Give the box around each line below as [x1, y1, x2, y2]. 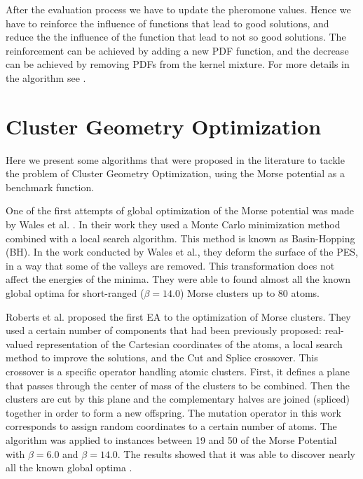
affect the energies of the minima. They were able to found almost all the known [6, 272, 351, 286]
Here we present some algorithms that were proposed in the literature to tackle [6, 152, 345, 167]
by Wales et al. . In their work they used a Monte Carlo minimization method [6, 217, 341, 232]
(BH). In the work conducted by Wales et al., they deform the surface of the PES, [6, 244, 358, 259]
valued [6, 336, 34, 351]
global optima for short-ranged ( [6, 286, 144, 300]
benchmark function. [6, 179, 95, 194]
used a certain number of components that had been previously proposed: [6, 323, 322, 338]
